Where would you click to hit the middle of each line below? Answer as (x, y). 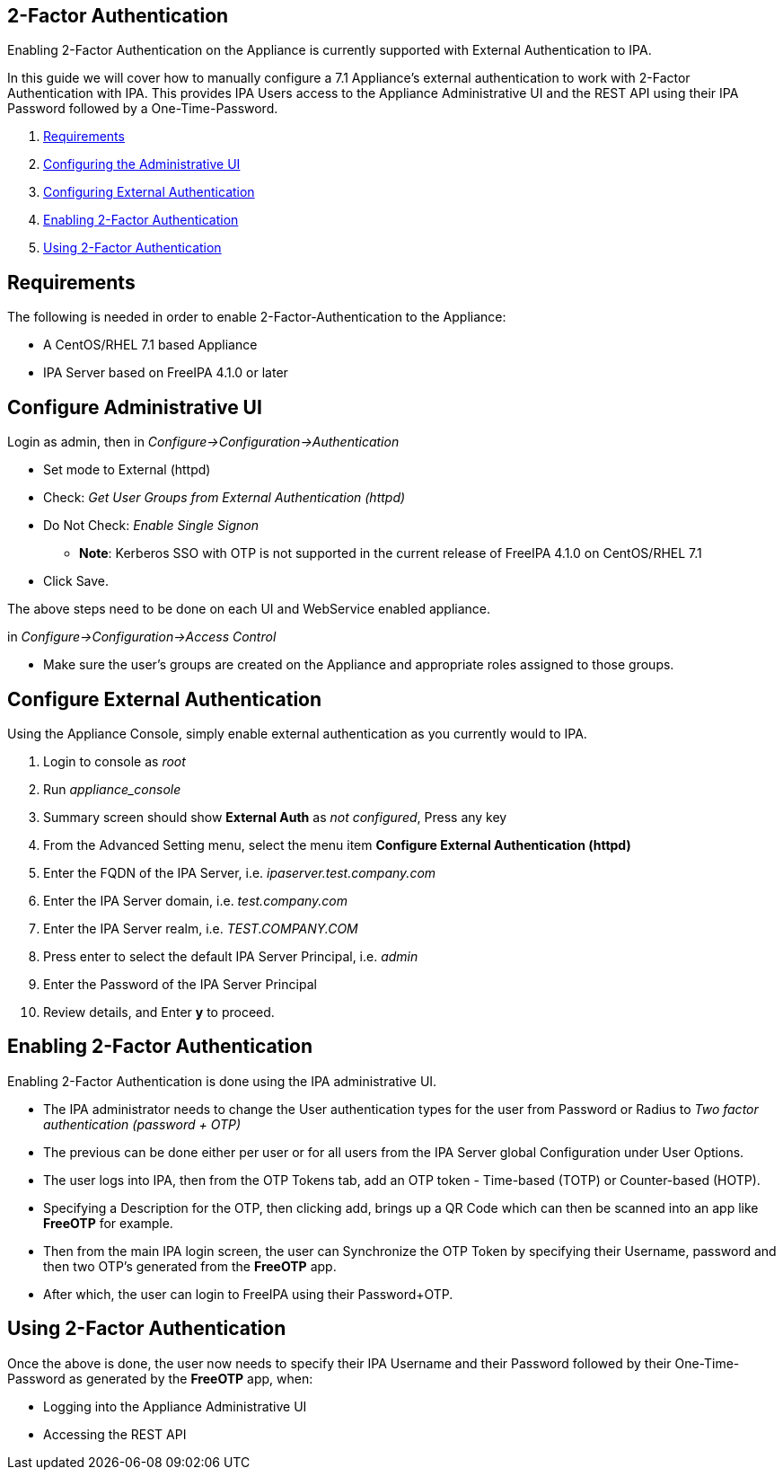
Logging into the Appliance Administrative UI (175, 1406)
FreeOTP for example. (108, 1223)
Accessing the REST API (115, 1434)
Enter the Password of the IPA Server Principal (180, 984)
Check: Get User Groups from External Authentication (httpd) (224, 498)
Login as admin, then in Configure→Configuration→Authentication (203, 442)
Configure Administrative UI (135, 407)
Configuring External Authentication (149, 192)
